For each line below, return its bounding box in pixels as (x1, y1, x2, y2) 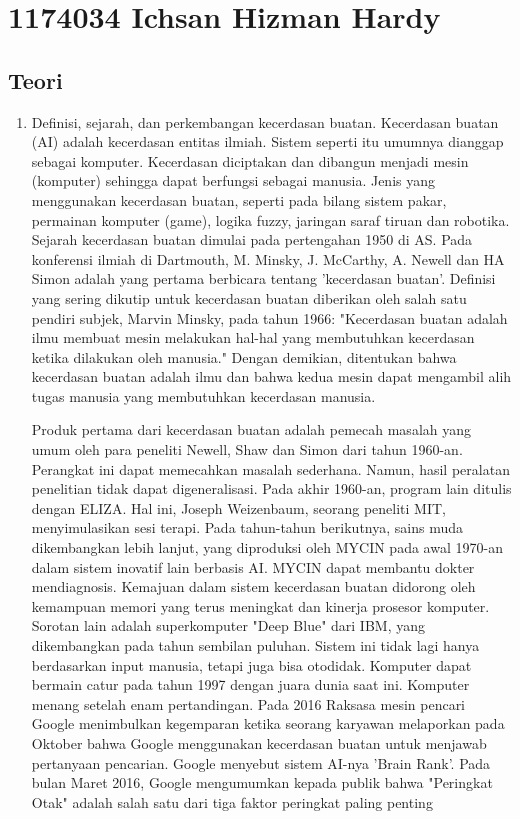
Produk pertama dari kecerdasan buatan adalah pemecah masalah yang (31, 419, 472, 440)
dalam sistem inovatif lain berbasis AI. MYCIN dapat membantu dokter (31, 556, 475, 577)
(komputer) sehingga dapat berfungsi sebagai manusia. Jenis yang (31, 170, 435, 191)
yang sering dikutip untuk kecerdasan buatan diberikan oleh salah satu (31, 287, 467, 308)
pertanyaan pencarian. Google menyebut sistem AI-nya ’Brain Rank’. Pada (31, 752, 491, 773)
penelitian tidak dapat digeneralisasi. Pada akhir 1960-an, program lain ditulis (31, 478, 512, 499)
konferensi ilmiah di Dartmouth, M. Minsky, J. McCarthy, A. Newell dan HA (31, 248, 505, 269)
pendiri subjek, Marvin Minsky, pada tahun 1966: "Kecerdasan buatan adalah (31, 307, 508, 328)
